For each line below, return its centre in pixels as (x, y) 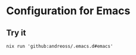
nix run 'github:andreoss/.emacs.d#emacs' (60, 46)
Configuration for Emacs (68, 11)
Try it (16, 33)
